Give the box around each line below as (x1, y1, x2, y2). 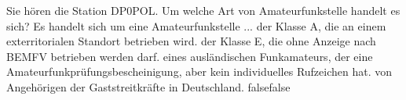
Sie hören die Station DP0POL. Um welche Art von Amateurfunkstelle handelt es (6, 2, 401, 18)
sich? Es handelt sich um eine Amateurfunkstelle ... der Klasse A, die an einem (6, 17, 386, 34)
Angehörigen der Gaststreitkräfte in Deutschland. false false (6, 78, 291, 95)
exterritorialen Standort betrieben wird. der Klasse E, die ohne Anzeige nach (6, 33, 376, 49)
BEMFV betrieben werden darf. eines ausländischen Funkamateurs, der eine (6, 48, 373, 64)
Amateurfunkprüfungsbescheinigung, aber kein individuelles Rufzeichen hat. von (6, 63, 393, 80)
